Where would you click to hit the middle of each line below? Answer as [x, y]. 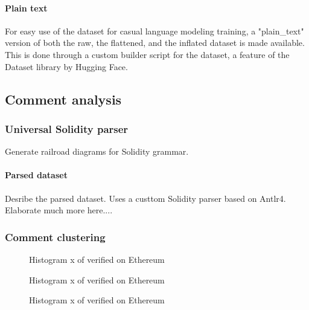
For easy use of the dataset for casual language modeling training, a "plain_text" [154, 31]
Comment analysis [63, 99]
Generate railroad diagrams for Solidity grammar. [97, 151]
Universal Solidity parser [67, 128]
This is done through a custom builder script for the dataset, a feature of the [147, 54]
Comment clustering [55, 237]
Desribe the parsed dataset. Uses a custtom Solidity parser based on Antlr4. [145, 198]
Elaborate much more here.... [59, 210]
